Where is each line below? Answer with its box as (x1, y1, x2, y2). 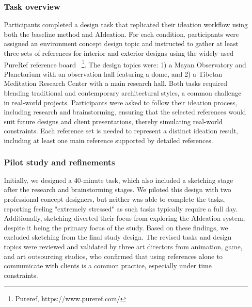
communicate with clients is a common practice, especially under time (4, 260, 212, 271)
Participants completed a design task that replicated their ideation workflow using (4, 19, 248, 30)
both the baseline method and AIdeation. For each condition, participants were (4, 29, 239, 39)
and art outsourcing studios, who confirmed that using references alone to (4, 251, 223, 261)
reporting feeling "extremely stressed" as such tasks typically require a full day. (4, 203, 237, 213)
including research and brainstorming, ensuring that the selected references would (4, 107, 246, 117)
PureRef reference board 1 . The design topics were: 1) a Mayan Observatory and (4, 58, 246, 69)
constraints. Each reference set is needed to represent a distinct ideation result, (4, 126, 238, 136)
